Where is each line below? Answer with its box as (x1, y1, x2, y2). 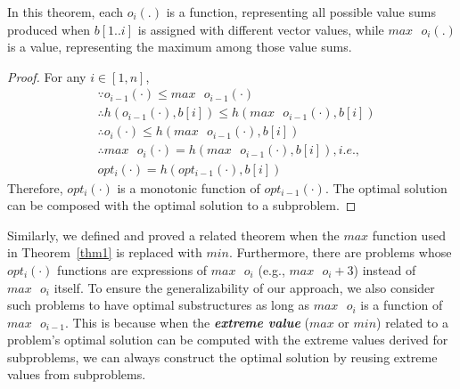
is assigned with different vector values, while (137, 20, 384, 38)
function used (372, 225, 446, 244)
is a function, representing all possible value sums (166, 3, 436, 20)
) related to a (376, 312, 448, 331)
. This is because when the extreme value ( (64, 312, 309, 331)
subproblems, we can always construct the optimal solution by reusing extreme (7, 347, 438, 366)
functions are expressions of (57, 260, 208, 279)
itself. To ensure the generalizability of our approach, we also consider (53, 278, 435, 296)
